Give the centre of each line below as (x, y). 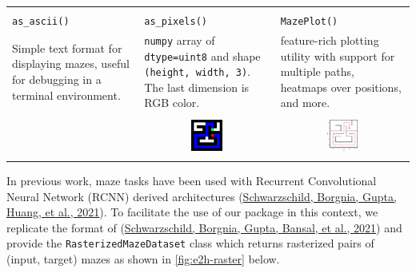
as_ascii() (41, 22)
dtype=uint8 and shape (202, 55)
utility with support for (338, 55)
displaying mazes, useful (71, 63)
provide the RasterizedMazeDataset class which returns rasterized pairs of (190, 243)
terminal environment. (66, 95)
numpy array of (180, 40)
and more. (305, 103)
